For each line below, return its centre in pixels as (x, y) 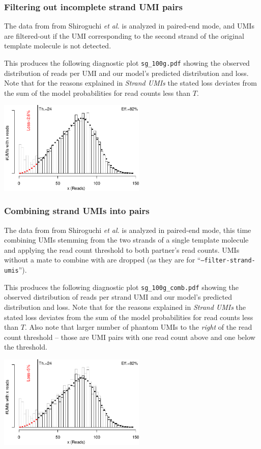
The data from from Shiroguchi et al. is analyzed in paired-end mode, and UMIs (129, 26)
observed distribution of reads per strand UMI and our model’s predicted (118, 297)
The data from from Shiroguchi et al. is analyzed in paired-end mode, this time (128, 230)
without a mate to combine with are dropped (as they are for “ (103, 260)
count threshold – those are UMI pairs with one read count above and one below (130, 337)
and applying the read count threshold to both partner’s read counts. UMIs (122, 249)
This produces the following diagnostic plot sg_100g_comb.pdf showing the (122, 287)
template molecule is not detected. (58, 46)
